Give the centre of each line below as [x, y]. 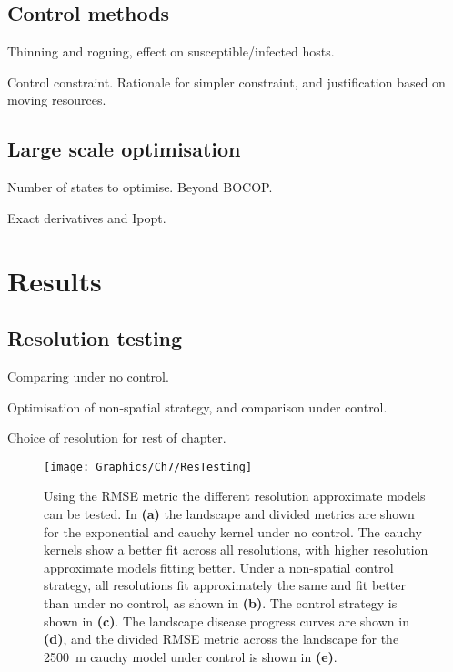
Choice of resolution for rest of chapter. [117, 438]
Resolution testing [95, 338]
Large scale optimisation [124, 149]
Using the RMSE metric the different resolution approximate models [235, 496]
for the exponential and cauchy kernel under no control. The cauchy [233, 531]
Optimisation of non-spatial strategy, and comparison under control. [197, 407]
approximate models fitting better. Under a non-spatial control [219, 567]
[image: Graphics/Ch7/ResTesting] [148, 467]
